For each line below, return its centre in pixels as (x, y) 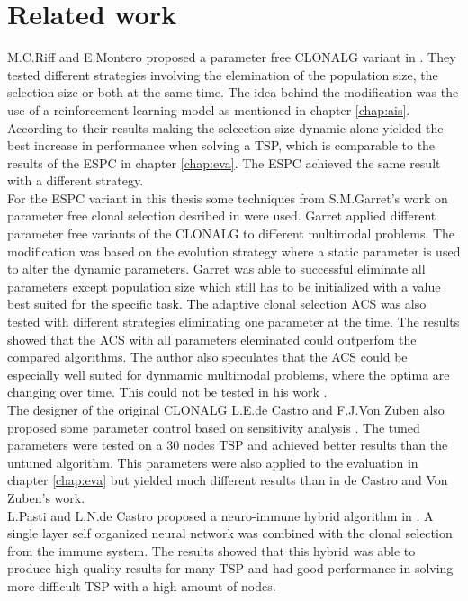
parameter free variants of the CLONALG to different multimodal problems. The (231, 233)
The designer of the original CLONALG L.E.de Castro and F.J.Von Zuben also (226, 409)
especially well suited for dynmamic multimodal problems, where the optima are (229, 374)
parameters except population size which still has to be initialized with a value (224, 286)
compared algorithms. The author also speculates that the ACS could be (207, 357)
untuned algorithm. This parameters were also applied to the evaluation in (213, 462)
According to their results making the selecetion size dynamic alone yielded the (225, 127)
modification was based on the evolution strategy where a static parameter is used (234, 251)
